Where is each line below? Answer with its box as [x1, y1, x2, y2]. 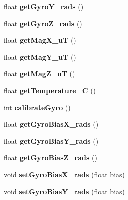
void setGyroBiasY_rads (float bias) [4, 186, 125, 196]
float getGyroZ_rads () [4, 18, 82, 28]
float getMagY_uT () [4, 51, 76, 62]
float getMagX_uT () [4, 35, 76, 45]
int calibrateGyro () [4, 102, 71, 112]
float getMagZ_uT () [4, 68, 75, 79]
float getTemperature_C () [4, 85, 96, 95]
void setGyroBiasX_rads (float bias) [4, 169, 125, 179]
